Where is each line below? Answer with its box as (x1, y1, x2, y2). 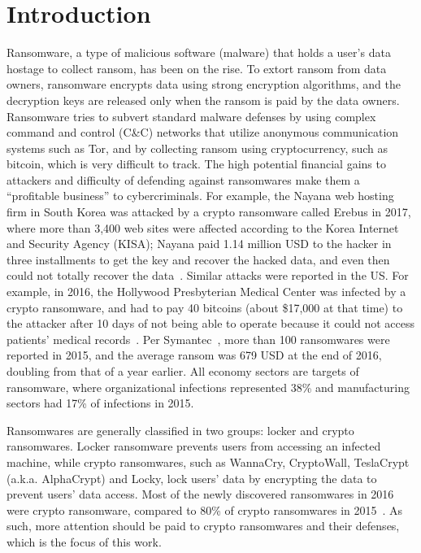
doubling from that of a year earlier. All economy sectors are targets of (7, 363, 359, 379)
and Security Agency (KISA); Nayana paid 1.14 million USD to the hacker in (7, 235, 392, 252)
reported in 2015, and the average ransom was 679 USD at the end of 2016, (7, 346, 382, 364)
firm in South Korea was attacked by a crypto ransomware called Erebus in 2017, (7, 203, 411, 220)
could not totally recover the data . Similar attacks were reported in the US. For (7, 267, 409, 284)
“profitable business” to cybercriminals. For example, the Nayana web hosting (7, 187, 394, 204)
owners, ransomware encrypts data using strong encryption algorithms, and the (7, 76, 401, 93)
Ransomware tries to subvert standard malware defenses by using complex (7, 107, 376, 124)
